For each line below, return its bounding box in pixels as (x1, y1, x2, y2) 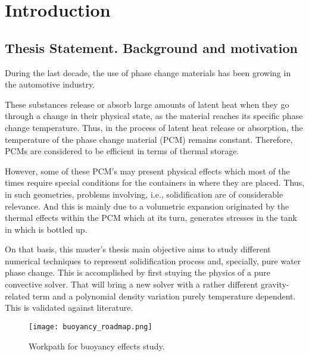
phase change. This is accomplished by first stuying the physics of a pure (5, 266, 270, 279)
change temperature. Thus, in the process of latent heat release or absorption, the (5, 121, 303, 133)
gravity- (261, 278, 289, 291)
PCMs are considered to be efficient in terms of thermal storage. (5, 145, 239, 157)
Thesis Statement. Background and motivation (5, 38, 298, 57)
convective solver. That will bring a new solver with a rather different (5, 278, 258, 291)
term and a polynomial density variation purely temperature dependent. (32, 289, 296, 302)
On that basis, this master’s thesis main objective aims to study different (5, 243, 271, 255)
